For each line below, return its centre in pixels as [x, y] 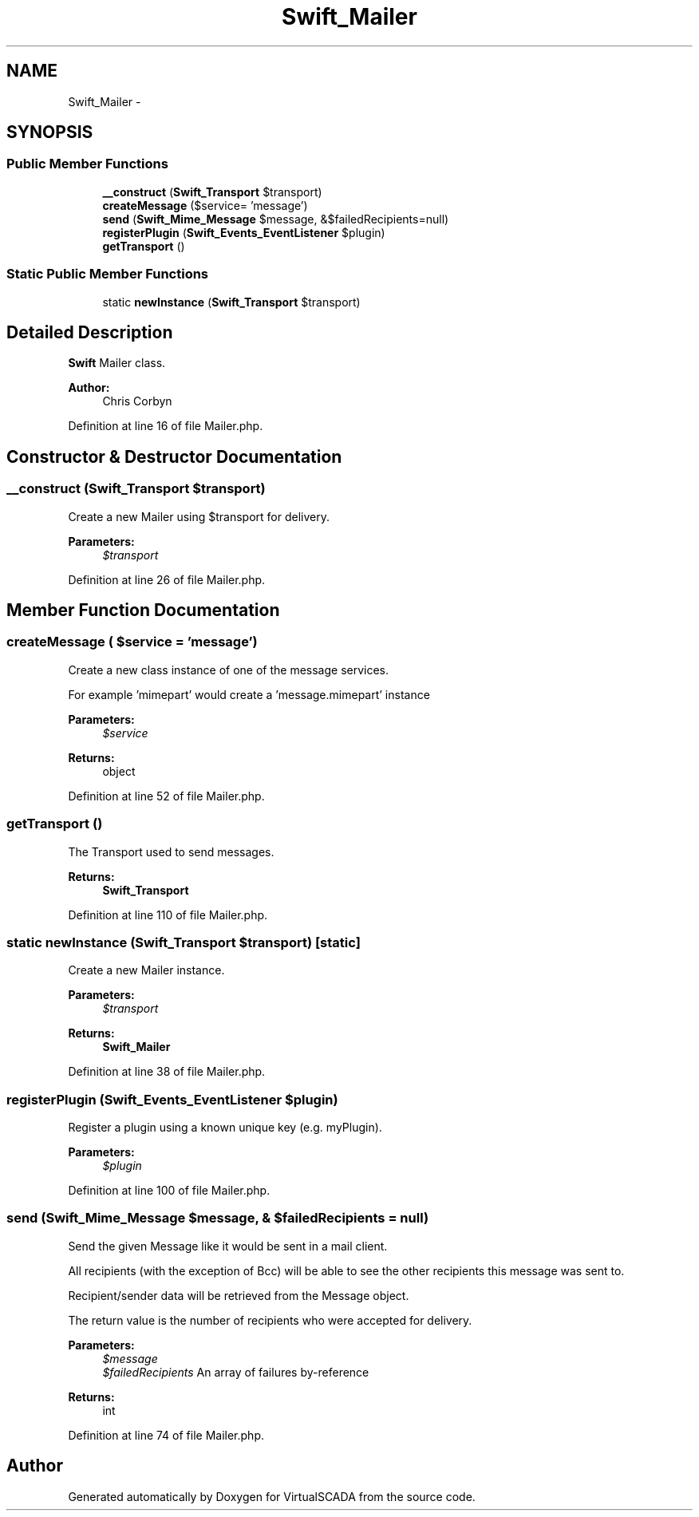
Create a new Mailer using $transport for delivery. [199, 516]
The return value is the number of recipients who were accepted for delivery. [270, 1320]
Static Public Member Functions [108, 274]
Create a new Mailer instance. [146, 970]
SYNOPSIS [50, 132]
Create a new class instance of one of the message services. [229, 670]
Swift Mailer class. [117, 363]
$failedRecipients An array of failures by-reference [236, 1372]
